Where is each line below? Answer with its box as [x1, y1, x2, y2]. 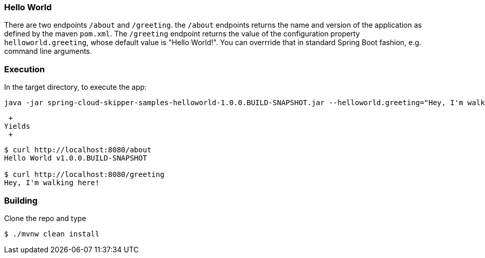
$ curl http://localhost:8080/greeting [4, 170, 164, 179]
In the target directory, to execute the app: [4, 83, 147, 92]
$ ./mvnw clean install [4, 229, 100, 238]
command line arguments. [4, 47, 92, 56]
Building [4, 195, 38, 206]
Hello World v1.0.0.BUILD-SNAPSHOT [4, 154, 147, 163]
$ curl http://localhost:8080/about [4, 146, 152, 154]
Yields [4, 122, 30, 131]
